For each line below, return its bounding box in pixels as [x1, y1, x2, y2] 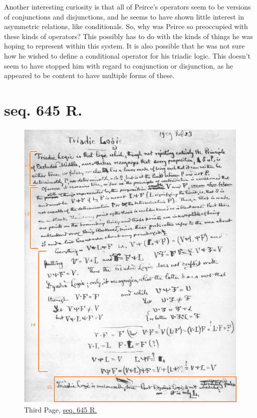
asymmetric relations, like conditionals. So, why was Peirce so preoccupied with [4, 21, 248, 32]
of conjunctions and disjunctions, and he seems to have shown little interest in [4, 11, 244, 22]
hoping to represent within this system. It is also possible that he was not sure [4, 41, 245, 51]
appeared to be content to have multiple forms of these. [4, 70, 175, 81]
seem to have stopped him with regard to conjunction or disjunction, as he [4, 60, 233, 71]
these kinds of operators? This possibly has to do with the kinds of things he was [4, 31, 253, 41]
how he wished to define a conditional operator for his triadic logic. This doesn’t [4, 50, 251, 61]
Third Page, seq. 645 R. [24, 404, 97, 414]
